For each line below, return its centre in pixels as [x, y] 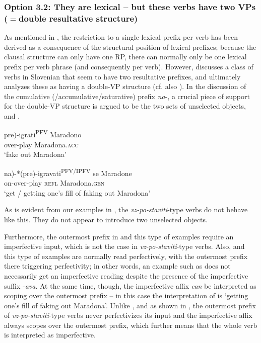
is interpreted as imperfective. [50, 335]
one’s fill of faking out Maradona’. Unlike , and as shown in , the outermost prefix [130, 305]
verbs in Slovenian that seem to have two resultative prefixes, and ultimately [122, 76]
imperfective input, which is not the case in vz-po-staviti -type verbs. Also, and [124, 246]
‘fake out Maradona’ [35, 154]
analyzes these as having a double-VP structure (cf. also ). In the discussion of [125, 86]
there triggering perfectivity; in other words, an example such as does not [117, 266]
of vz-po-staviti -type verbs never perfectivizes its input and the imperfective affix [128, 315]
